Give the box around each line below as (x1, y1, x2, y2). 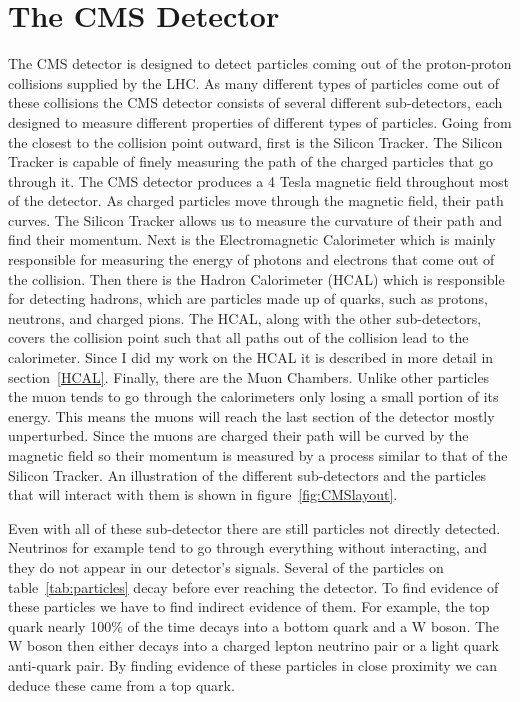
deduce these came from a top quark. (8, 674, 235, 695)
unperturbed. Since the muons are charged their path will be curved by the (8, 425, 469, 446)
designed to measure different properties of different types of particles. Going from (8, 111, 512, 132)
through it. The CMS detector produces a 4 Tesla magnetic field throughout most (8, 170, 509, 191)
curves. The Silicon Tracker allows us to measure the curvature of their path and (8, 209, 503, 230)
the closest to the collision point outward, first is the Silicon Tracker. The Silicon (8, 131, 503, 152)
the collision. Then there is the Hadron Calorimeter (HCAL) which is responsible (8, 268, 505, 289)
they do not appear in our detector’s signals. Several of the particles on (8, 556, 444, 577)
